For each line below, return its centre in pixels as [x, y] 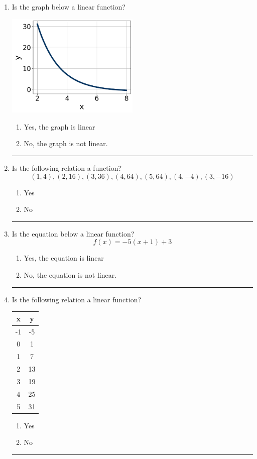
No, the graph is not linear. [66, 143]
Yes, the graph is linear [59, 126]
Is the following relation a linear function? [77, 299]
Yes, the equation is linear [64, 258]
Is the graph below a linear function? [69, 7]
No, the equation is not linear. [70, 274]
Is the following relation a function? [67, 168]
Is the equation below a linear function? [73, 233]
